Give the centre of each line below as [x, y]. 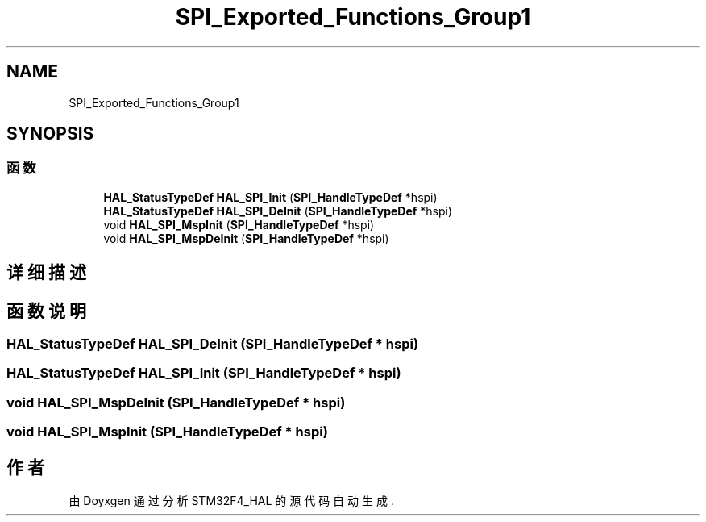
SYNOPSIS [50, 134]
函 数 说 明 [46, 311]
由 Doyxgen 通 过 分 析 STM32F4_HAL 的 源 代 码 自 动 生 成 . [231, 501]
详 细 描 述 [46, 273]
